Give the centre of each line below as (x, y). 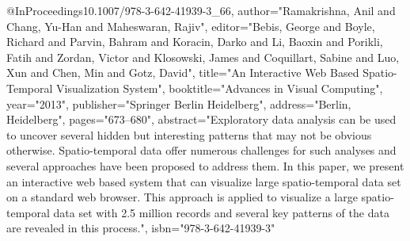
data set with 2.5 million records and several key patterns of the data (221, 212)
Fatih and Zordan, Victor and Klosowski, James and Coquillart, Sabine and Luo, (203, 57)
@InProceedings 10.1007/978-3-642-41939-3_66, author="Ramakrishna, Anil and (201, 10)
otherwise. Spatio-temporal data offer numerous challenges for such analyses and (201, 150)
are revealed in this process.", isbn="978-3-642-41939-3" (141, 228)
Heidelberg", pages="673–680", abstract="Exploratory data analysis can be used (201, 119)
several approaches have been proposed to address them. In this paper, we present (205, 165)
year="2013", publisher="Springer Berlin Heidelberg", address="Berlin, (179, 103)
